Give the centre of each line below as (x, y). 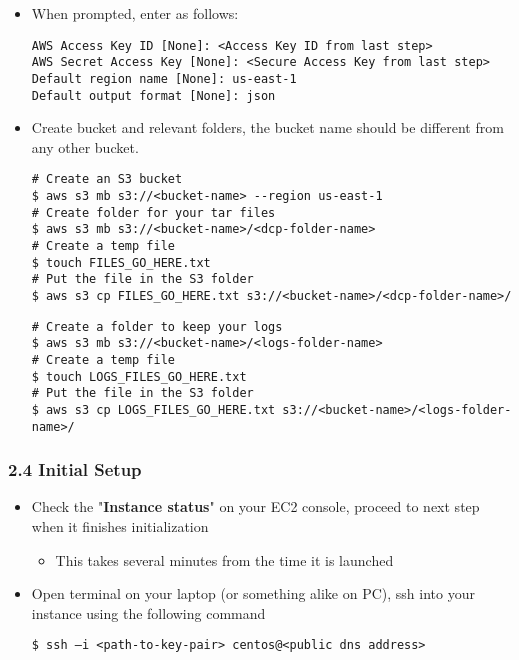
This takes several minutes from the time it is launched (224, 559)
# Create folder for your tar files (153, 212)
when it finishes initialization (120, 526)
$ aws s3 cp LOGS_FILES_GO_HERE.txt (153, 409)
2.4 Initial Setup (75, 469)
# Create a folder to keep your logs (157, 326)
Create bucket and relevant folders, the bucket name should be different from (267, 127)
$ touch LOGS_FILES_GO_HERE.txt (139, 376)
